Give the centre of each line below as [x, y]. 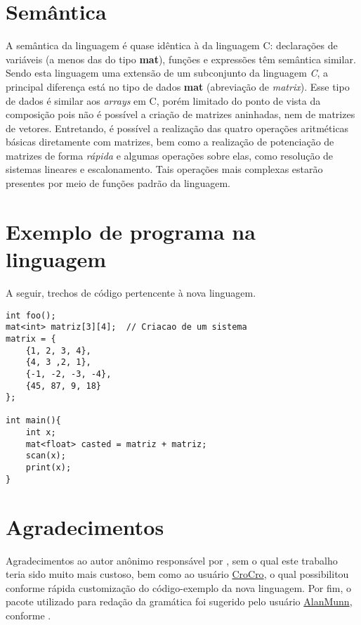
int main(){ [33, 421]
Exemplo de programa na [131, 231]
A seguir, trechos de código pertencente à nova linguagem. [131, 292]
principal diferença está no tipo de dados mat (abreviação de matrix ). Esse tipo [178, 86]
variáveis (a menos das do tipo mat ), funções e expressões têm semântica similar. [181, 59]
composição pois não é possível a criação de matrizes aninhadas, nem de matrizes [180, 114]
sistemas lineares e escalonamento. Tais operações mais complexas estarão [164, 169]
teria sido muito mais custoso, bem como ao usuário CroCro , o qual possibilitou [177, 574]
